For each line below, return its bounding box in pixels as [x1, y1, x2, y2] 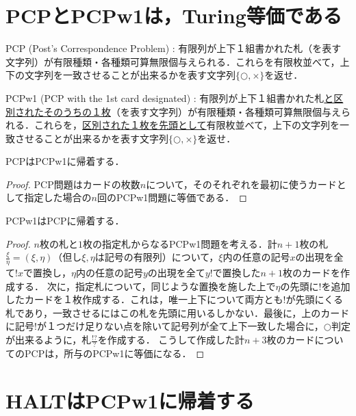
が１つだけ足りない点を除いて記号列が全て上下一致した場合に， [36, 319, 324, 333]
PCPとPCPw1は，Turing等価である [5, 1, 342, 29]
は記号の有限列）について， [94, 250, 219, 264]
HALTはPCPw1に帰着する [5, 386, 255, 414]
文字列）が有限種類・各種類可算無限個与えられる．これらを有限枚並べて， [5, 54, 340, 68]
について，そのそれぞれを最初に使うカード [146, 177, 337, 191]
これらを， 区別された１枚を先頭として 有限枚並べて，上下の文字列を [34, 118, 340, 132]
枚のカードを [283, 265, 341, 280]
